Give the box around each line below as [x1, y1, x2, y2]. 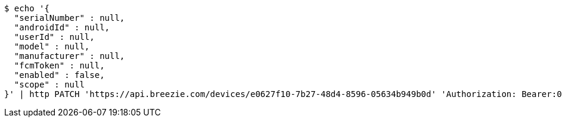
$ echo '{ [4, 4, 49, 13]
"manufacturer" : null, [14, 51, 125, 61]
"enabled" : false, [14, 70, 105, 80]
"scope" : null [14, 80, 85, 89]
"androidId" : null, [14, 23, 110, 32]
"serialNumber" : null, [14, 13, 125, 23]
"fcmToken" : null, [14, 61, 105, 70]
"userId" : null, [14, 32, 95, 42]
